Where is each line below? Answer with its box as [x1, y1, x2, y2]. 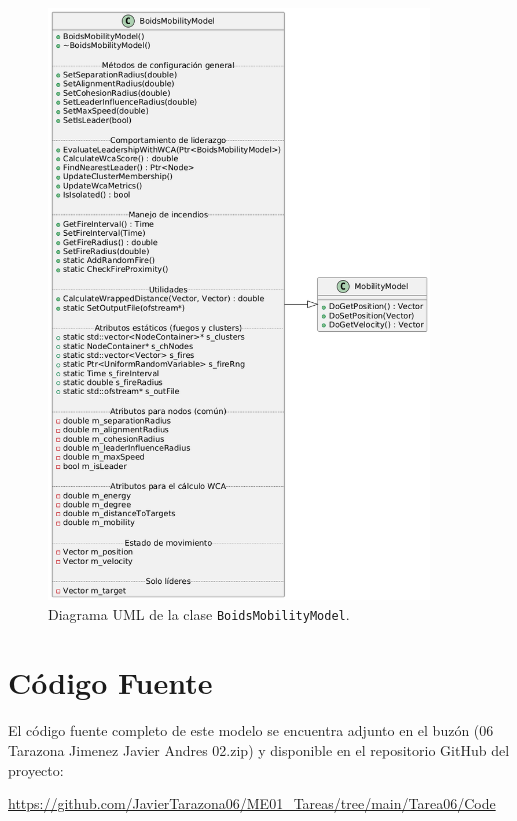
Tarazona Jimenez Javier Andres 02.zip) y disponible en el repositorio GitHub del [8, 740, 510, 761]
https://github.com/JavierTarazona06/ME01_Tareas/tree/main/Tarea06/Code [8, 793, 496, 814]
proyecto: [8, 759, 64, 780]
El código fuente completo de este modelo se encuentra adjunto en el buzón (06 [8, 720, 494, 741]
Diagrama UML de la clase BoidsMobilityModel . [48, 603, 350, 624]
